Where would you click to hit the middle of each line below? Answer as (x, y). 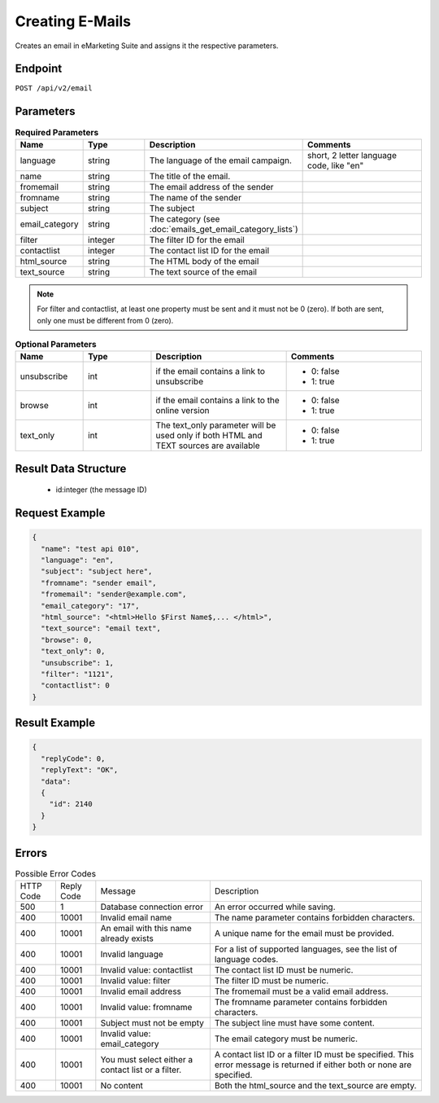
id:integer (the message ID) (102, 490)
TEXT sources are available (208, 446)
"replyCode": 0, (73, 758)
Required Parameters (57, 132)
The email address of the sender (211, 187)
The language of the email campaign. (221, 160)
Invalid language (132, 954)
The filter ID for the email (197, 239)
